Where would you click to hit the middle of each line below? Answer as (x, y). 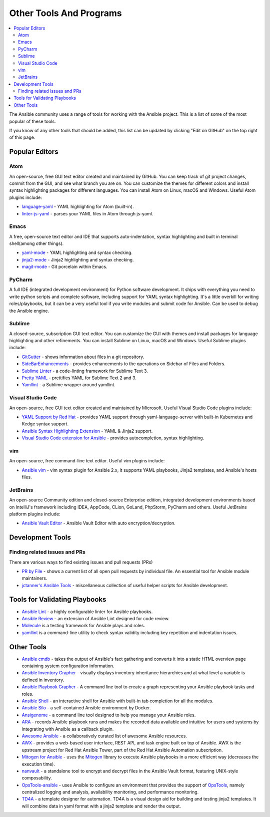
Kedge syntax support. (45, 424)
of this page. (22, 137)
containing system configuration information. (68, 666)
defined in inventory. (43, 680)
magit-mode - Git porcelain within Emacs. (64, 267)
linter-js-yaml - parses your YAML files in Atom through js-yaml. (87, 213)
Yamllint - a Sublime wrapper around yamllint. (69, 385)
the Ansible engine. (29, 311)
